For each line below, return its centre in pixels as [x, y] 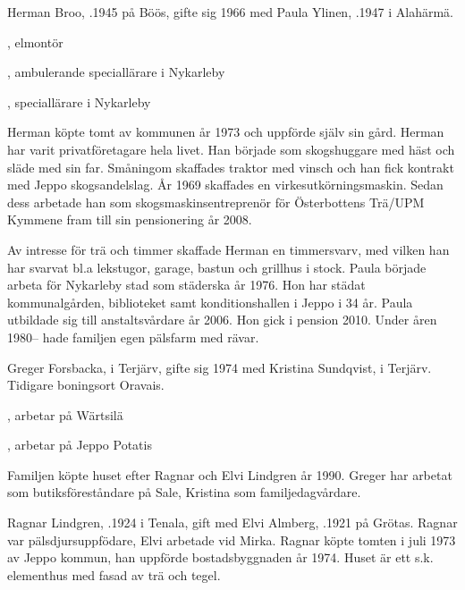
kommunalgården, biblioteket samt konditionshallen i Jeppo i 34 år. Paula [210, 302]
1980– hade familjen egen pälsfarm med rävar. [133, 337]
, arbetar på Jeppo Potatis [80, 445]
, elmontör [35, 42]
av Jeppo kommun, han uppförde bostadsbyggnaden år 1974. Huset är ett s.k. [220, 557]
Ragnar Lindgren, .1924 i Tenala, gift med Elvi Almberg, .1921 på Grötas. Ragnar [232, 523]
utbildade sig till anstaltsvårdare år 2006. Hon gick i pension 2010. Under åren [222, 320]
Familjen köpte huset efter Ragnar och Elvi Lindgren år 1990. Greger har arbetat [230, 474]
